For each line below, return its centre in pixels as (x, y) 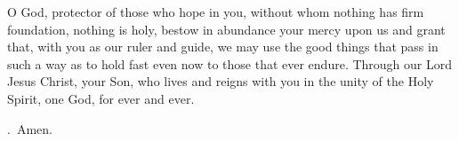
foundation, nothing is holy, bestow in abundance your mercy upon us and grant (226, 29)
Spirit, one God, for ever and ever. (101, 98)
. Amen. (30, 128)
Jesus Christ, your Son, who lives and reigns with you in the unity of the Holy (221, 81)
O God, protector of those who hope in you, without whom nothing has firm (216, 12)
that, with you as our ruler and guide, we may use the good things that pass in (223, 47)
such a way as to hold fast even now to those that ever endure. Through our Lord (230, 63)
